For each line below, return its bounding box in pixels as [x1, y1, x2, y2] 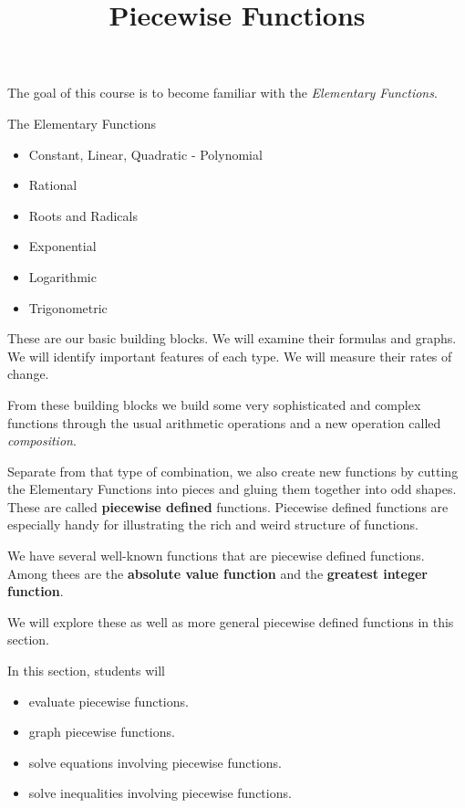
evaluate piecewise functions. [28, 691, 189, 710]
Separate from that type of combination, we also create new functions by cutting [7, 461, 459, 480]
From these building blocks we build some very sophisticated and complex [7, 394, 421, 414]
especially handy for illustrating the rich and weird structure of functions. [7, 515, 418, 534]
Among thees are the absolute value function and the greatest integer [7, 563, 428, 582]
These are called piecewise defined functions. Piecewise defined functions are [7, 497, 449, 516]
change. [7, 364, 49, 383]
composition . [7, 431, 77, 450]
